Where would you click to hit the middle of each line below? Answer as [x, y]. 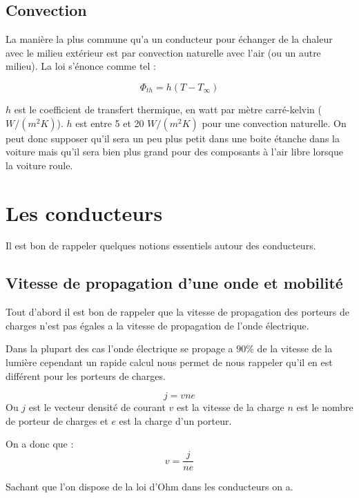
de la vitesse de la [295, 348]
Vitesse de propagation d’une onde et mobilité [174, 283]
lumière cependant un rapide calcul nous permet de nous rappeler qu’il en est [169, 362]
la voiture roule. [39, 165]
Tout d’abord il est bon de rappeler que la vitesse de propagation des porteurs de [178, 312]
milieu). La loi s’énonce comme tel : [81, 66]
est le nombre [325, 407]
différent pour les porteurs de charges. [86, 375]
